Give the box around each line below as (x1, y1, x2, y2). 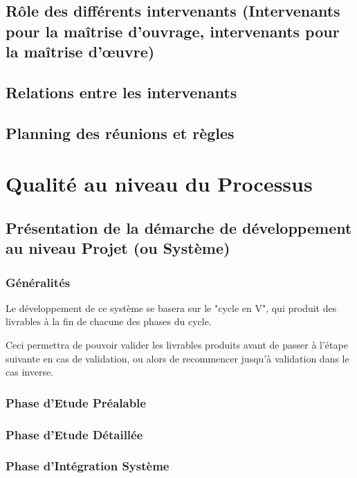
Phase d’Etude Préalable (6, 394, 146, 411)
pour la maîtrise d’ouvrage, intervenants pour (6, 20, 340, 42)
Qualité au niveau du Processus (6, 169, 313, 198)
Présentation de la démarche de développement (6, 217, 352, 238)
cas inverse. (6, 365, 54, 379)
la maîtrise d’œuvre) (6, 41, 155, 62)
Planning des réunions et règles (6, 122, 235, 143)
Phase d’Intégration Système (6, 457, 170, 475)
